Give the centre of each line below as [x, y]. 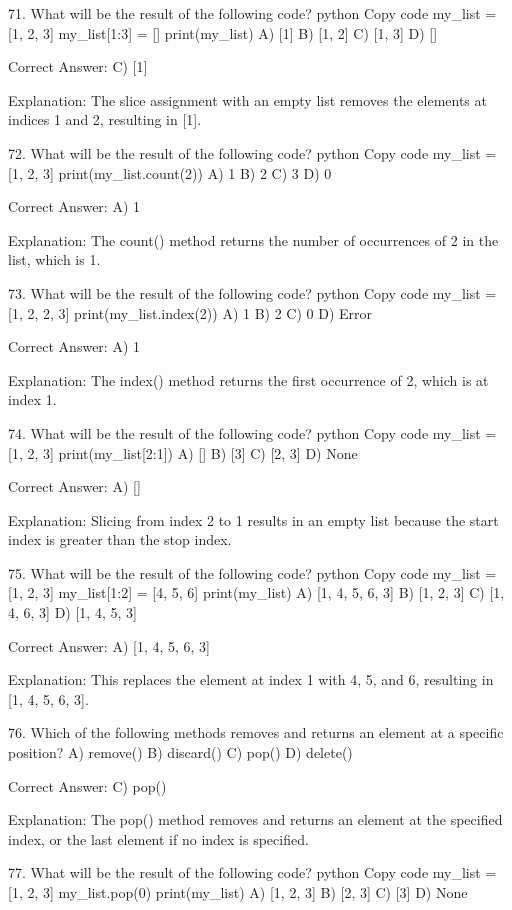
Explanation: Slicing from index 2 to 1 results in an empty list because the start [253, 519]
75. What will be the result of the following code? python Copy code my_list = [252, 572]
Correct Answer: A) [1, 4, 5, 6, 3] [109, 645]
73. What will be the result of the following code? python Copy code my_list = [252, 292]
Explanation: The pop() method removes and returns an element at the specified [255, 819]
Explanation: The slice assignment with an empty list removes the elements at [247, 99]
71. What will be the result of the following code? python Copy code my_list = [252, 13]
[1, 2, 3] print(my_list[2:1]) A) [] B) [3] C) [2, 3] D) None [183, 452]
